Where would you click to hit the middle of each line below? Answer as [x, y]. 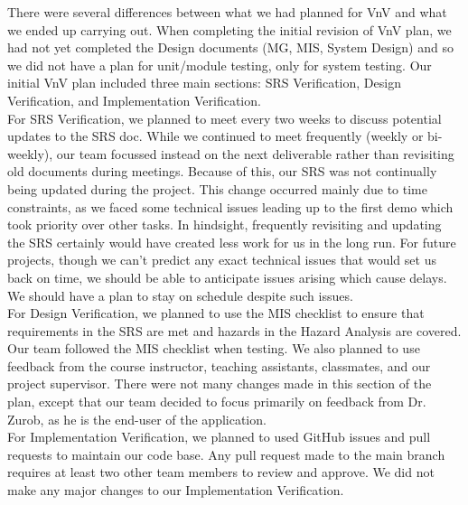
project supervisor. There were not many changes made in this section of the [220, 383]
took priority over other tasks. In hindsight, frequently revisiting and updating [225, 224]
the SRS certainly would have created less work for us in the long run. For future [232, 242]
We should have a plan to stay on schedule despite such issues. [180, 295]
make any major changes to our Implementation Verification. [176, 490]
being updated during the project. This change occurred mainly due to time [217, 188]
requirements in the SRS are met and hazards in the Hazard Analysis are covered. [234, 330]
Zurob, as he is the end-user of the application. [137, 419]
